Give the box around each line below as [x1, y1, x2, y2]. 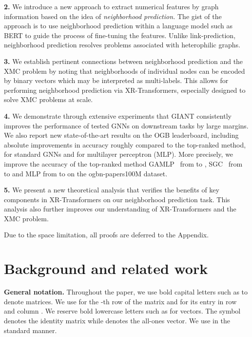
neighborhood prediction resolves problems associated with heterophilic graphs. [4, 40, 240, 50]
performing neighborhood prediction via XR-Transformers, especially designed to [4, 84, 246, 95]
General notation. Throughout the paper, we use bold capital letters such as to [4, 287, 248, 297]
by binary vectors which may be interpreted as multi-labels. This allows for [4, 75, 229, 85]
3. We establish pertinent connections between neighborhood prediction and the [4, 56, 243, 66]
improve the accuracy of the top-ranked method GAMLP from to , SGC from [4, 158, 243, 168]
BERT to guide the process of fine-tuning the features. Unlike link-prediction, [4, 30, 236, 40]
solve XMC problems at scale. [4, 94, 93, 105]
